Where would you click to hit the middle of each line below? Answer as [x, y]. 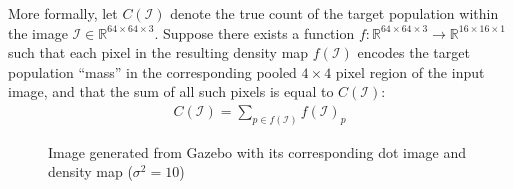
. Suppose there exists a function [254, 32]
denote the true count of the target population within [334, 13]
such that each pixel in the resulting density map [158, 52]
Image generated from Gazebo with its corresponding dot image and [257, 151]
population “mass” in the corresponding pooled [152, 71]
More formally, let [63, 13]
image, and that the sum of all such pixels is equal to [171, 91]
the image [38, 32]
